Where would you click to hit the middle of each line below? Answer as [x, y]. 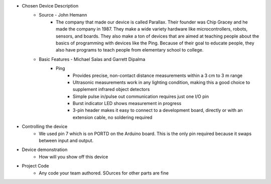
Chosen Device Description [50, 6]
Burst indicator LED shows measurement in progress [127, 103]
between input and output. [66, 140]
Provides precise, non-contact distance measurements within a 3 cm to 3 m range [158, 75]
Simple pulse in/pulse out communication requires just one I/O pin [141, 96]
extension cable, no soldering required [113, 117]
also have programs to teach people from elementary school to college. [130, 50]
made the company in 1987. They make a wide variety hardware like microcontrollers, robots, [152, 29]
